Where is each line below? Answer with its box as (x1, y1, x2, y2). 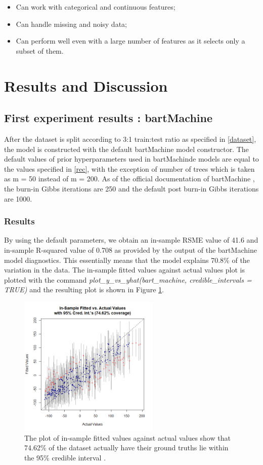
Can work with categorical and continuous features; (16, 2, 176, 12)
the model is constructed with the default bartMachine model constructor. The (4, 143, 249, 154)
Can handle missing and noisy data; (16, 18, 127, 29)
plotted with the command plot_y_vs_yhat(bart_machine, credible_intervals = (4, 274, 252, 285)
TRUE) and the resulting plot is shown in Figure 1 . (4, 284, 164, 295)
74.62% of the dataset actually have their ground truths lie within (24, 442, 229, 453)
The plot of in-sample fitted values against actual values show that (24, 432, 231, 443)
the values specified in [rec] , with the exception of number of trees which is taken (4, 163, 255, 174)
